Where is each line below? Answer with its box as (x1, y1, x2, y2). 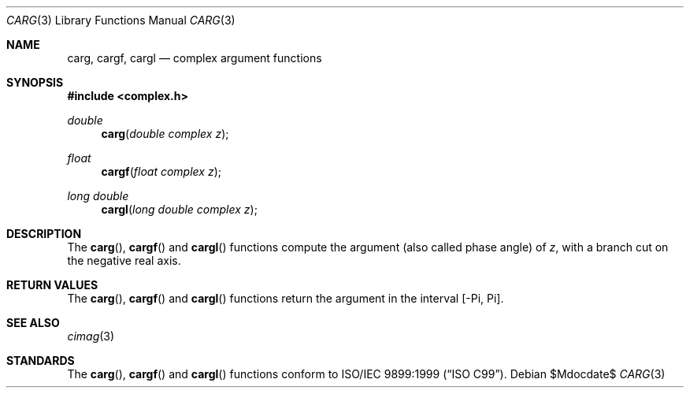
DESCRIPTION (6, 227, 82, 240)
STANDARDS (6, 354, 75, 367)
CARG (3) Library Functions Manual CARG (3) (6, 13, 236, 27)
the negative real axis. (67, 254, 181, 267)
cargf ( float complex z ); (101, 165, 221, 178)
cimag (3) (67, 329, 115, 343)
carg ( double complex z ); (101, 127, 229, 140)
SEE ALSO (6, 316, 60, 329)
